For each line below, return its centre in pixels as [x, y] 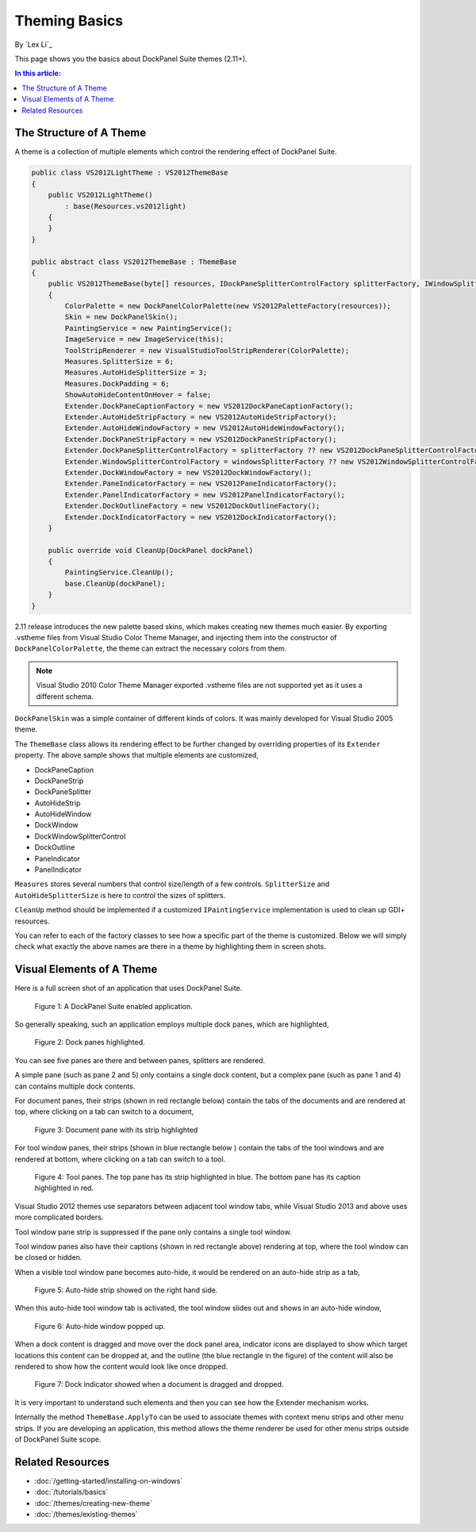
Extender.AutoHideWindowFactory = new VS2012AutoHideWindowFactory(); [205, 428]
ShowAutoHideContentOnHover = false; [138, 395]
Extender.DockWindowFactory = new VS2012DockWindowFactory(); [188, 472]
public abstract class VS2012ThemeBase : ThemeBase [134, 261]
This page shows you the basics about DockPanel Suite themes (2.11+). [131, 59]
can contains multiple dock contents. [75, 1086]
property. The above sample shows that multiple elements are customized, [137, 755]
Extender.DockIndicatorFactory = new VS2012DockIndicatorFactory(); [201, 517]
